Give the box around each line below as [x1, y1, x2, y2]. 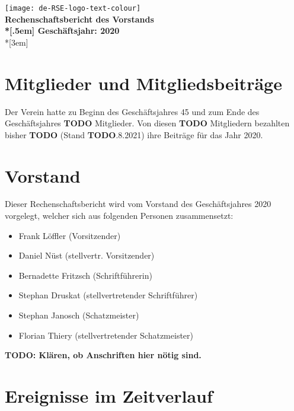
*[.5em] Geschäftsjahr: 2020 [5, 24, 120, 37]
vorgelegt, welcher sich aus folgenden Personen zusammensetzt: [5, 209, 234, 222]
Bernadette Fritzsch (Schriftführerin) [18, 269, 152, 281]
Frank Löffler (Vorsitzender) [18, 229, 121, 241]
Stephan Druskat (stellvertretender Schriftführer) [18, 289, 198, 301]
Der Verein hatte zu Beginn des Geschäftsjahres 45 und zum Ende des [5, 105, 260, 117]
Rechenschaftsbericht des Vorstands [5, 12, 154, 25]
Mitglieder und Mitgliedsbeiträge [5, 71, 282, 95]
